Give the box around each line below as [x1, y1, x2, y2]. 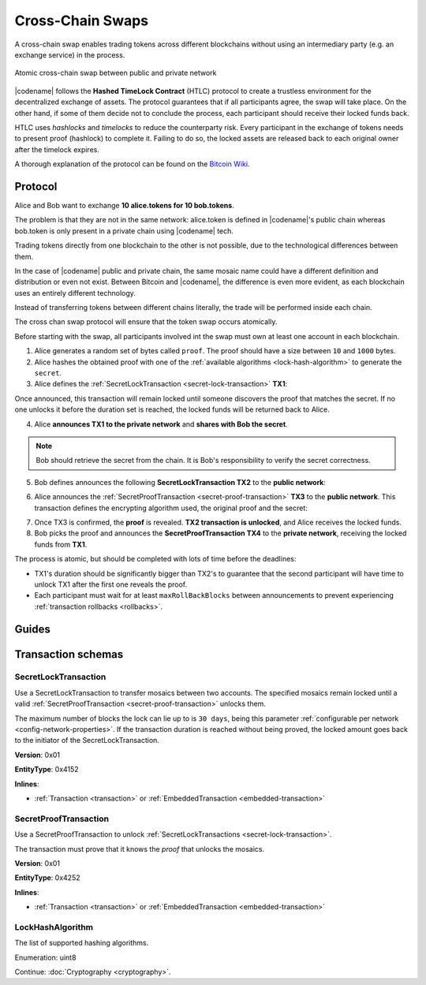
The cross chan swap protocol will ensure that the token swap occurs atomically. [14, 317, 278, 326]
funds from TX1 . [34, 539, 88, 549]
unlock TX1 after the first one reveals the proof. [34, 580, 188, 589]
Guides [14, 622, 51, 636]
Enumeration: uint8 [14, 953, 77, 962]
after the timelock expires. [14, 144, 100, 154]
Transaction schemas [14, 647, 124, 661]
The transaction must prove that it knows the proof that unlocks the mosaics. [14, 844, 264, 853]
